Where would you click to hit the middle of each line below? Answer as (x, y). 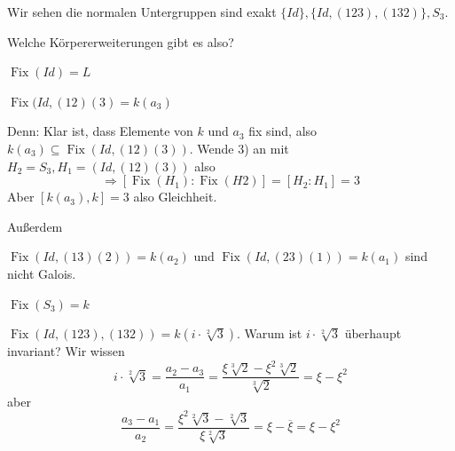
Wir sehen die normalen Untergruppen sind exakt (142, 12)
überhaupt (373, 333)
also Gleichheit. (175, 197)
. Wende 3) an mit (239, 148)
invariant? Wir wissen (66, 351)
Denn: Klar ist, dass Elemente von (100, 131)
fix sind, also (283, 131)
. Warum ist (270, 333)
